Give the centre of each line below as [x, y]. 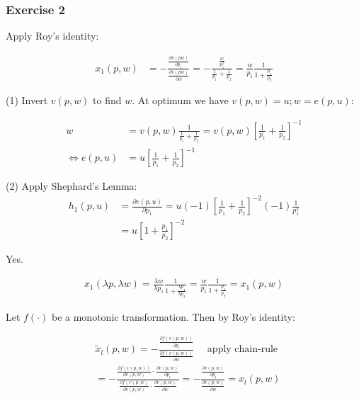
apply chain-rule [243, 349]
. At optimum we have [180, 100]
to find [107, 100]
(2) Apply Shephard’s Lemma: [72, 186]
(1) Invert [27, 100]
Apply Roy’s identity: [52, 36]
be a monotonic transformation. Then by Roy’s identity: [173, 316]
